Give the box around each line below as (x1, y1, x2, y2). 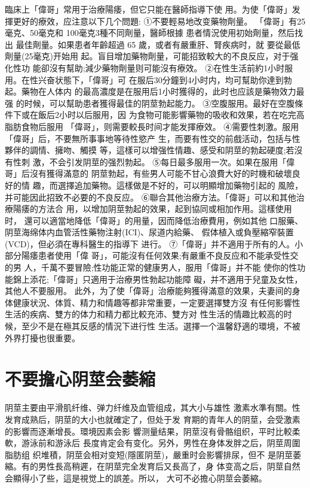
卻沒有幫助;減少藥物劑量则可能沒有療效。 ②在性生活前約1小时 (41, 61, 285, 74)
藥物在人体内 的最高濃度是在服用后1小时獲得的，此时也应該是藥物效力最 (21, 85, 305, 98)
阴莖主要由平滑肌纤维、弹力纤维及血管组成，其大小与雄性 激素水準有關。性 (5, 401, 300, 414)
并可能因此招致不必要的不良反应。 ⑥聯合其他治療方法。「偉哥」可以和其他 (5, 190, 296, 203)
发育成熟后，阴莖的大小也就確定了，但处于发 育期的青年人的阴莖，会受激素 (5, 413, 300, 425)
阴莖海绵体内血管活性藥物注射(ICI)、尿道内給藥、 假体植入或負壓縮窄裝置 (5, 226, 294, 238)
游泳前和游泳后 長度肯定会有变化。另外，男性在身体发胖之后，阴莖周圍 (21, 437, 300, 449)
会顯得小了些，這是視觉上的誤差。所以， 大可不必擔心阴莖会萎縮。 (5, 471, 267, 484)
